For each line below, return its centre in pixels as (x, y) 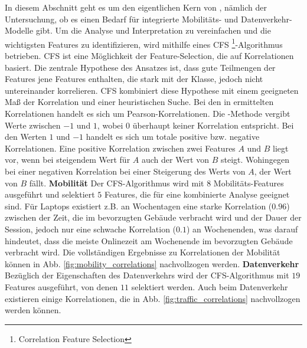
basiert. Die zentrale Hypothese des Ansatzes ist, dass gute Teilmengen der (140, 67)
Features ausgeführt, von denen (61, 286)
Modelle (19, 30)
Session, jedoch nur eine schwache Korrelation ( (91, 229)
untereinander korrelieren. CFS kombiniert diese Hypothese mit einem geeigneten (152, 90)
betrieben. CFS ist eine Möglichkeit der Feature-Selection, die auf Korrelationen (149, 56)
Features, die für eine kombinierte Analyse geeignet (197, 194)
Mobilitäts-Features (249, 183)
